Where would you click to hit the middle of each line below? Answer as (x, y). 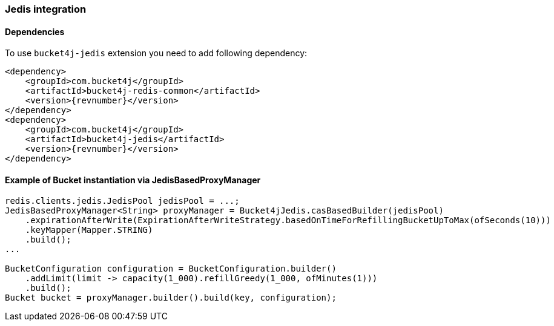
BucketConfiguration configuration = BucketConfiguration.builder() (171, 269)
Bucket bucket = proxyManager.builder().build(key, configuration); (171, 298)
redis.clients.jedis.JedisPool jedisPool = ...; (122, 201)
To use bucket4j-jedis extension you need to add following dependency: (156, 53)
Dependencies (35, 31)
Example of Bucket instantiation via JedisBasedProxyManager (133, 180)
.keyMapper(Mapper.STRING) (89, 230)
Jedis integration (46, 9)
